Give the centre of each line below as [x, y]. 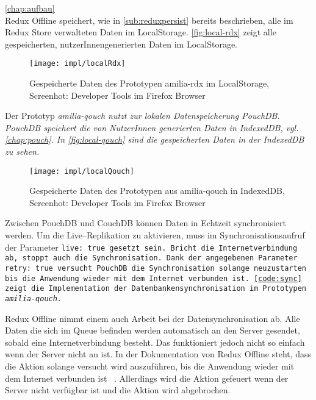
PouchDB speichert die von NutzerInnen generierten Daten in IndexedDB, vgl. [152, 127]
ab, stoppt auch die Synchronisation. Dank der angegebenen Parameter [151, 258]
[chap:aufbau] [30, 8]
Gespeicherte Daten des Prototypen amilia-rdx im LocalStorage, [149, 83]
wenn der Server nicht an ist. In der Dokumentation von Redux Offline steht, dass [158, 354]
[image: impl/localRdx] [77, 64]
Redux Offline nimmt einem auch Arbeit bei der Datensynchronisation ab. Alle [153, 318]
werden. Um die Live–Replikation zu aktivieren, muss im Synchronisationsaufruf [155, 235]
